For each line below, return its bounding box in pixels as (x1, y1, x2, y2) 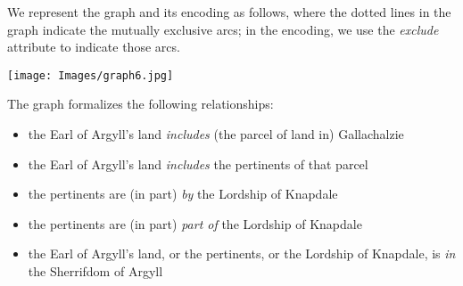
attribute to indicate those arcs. (7, 37, 180, 56)
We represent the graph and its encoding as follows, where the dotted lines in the (7, 3, 451, 20)
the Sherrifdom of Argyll (28, 262, 163, 280)
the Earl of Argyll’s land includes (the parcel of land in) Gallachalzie (28, 125, 404, 143)
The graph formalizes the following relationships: (7, 94, 274, 113)
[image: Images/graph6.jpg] (7, 69, 174, 82)
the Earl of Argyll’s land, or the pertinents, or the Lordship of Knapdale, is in (28, 244, 456, 263)
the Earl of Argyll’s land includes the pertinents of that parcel (28, 154, 368, 173)
